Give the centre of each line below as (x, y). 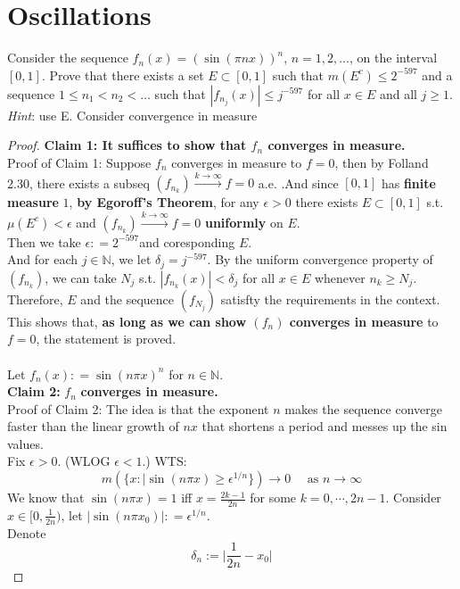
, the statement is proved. (106, 339)
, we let (131, 259)
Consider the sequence (68, 58)
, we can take (81, 277)
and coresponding (187, 241)
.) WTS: (164, 461)
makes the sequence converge (363, 408)
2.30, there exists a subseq (78, 183)
